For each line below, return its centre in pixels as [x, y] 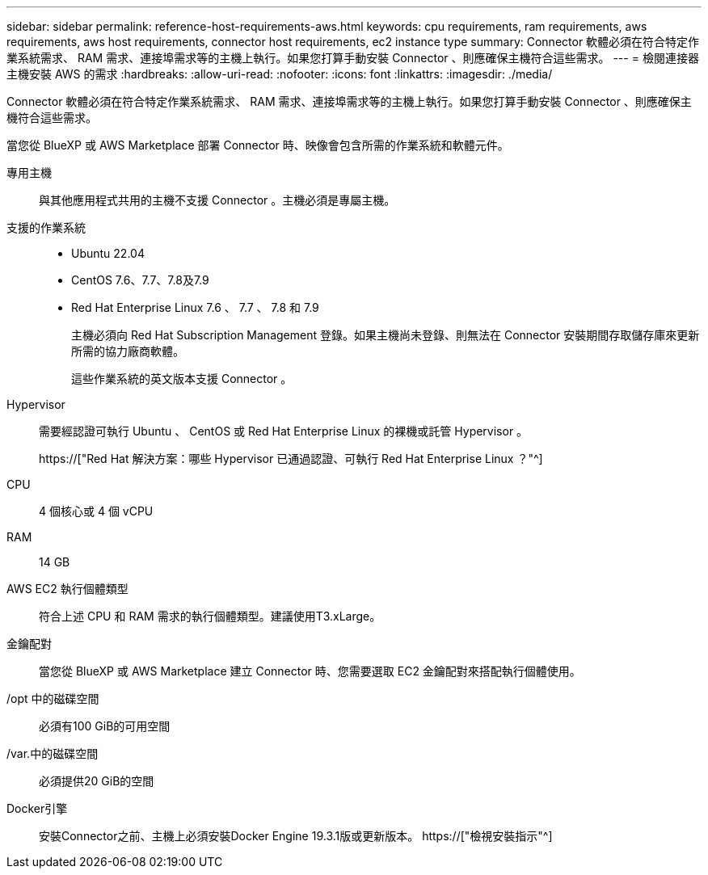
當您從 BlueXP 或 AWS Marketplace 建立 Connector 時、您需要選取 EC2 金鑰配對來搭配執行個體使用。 [310, 671]
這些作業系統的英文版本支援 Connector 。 [182, 379]
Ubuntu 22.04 [108, 253]
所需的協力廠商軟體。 [128, 351]
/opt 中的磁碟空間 [53, 698]
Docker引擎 [37, 808]
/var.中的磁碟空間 [53, 753]
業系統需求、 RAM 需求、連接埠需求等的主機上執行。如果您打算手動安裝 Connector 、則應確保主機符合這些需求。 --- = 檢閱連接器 [353, 58]
